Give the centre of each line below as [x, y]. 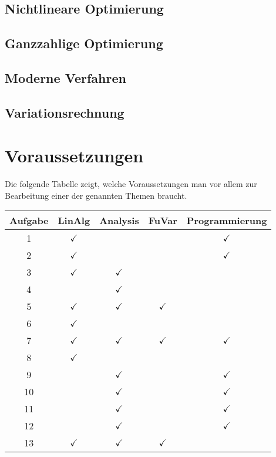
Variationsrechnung [65, 112]
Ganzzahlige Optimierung [84, 43]
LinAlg [74, 221]
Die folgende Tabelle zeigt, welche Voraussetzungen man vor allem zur [131, 184]
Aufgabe [29, 221]
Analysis [119, 221]
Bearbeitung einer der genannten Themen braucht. [96, 195]
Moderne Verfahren [65, 77]
